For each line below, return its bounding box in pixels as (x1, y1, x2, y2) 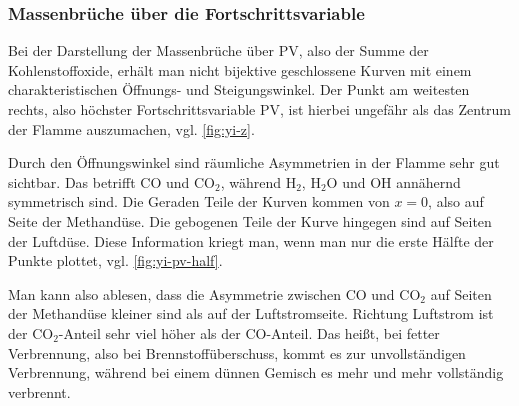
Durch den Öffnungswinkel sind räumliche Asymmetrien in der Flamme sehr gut (8, 152, 500, 173)
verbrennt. (8, 381, 71, 402)
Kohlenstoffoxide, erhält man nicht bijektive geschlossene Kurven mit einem (8, 59, 472, 80)
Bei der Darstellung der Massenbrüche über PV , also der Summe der (8, 40, 429, 61)
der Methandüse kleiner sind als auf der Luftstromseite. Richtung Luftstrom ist (8, 303, 494, 324)
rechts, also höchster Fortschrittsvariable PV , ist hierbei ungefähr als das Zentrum (8, 99, 512, 119)
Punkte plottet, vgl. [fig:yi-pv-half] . (8, 250, 223, 271)
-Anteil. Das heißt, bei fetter (266, 322, 440, 343)
